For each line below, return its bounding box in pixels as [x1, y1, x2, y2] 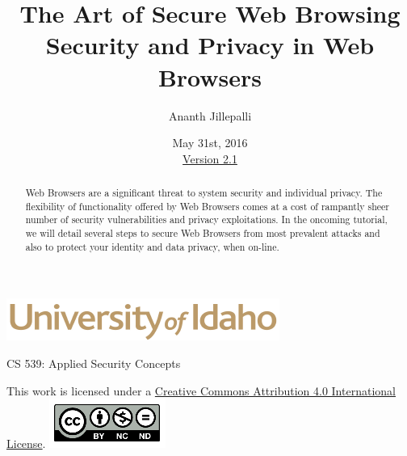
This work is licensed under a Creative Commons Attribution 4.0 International [6, 382, 396, 399]
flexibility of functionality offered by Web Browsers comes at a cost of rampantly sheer [25, 199, 389, 213]
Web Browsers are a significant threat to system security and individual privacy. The [25, 186, 383, 200]
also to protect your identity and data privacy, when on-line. [25, 239, 279, 253]
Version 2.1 [183, 150, 237, 167]
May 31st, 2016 [172, 134, 248, 151]
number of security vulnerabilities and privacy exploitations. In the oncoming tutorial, [25, 213, 388, 226]
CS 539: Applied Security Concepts [6, 354, 181, 371]
